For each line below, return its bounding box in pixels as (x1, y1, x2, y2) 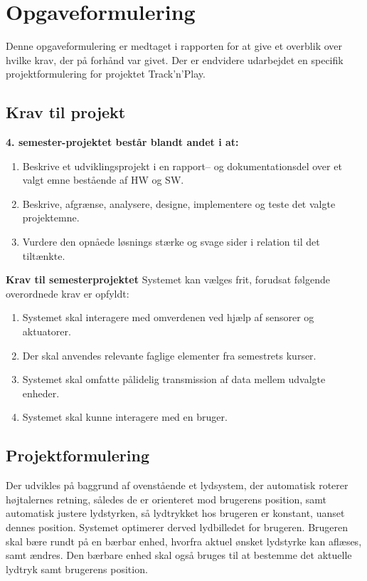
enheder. (22, 385, 60, 400)
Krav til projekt (6, 101, 126, 123)
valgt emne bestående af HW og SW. (22, 172, 184, 187)
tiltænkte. (22, 248, 65, 263)
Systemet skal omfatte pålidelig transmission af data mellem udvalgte (22, 372, 326, 387)
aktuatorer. (22, 324, 71, 339)
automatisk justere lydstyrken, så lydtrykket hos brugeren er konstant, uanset (6, 506, 345, 520)
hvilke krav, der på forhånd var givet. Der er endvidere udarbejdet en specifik (6, 52, 344, 67)
